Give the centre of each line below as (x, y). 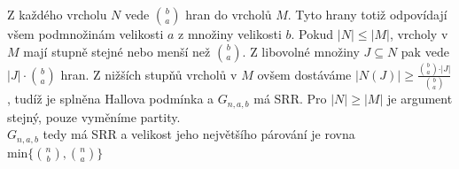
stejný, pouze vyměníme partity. (94, 116)
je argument (420, 99)
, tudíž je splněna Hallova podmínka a (111, 99)
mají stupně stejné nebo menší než (117, 51)
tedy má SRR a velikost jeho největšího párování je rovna (199, 134)
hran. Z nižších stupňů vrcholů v (149, 74)
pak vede (425, 51)
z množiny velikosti (230, 34)
